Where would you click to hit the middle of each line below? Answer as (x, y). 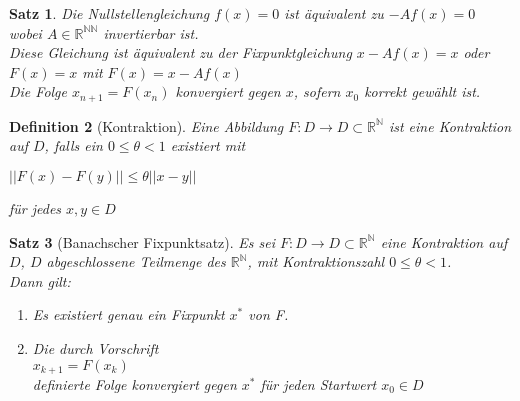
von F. (268, 314)
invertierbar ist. (151, 32)
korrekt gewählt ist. (422, 91)
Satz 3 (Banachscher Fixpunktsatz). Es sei (142, 241)
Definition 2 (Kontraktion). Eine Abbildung (146, 125)
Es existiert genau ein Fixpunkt (128, 314)
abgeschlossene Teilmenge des (136, 261)
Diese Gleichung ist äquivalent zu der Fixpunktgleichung (180, 52)
